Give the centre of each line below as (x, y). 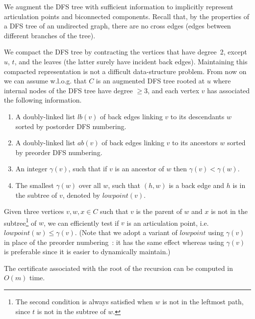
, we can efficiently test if (81, 223)
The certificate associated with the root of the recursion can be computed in (119, 268)
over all (90, 185)
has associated (229, 90)
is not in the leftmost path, (203, 301)
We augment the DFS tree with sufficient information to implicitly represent (119, 6)
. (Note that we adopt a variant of (126, 232)
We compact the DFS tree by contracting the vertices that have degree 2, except (126, 52)
